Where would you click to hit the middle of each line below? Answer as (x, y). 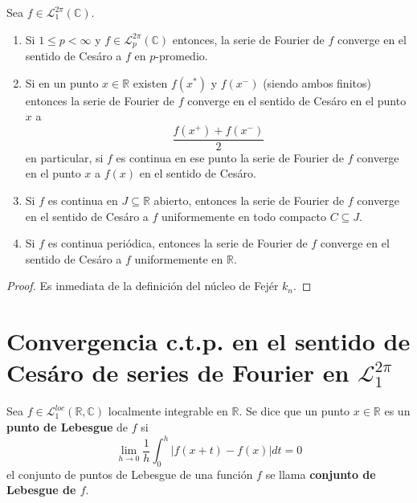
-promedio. (182, 56)
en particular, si (64, 157)
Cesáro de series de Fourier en (178, 372)
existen (150, 82)
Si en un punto (62, 82)
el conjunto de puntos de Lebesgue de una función (130, 474)
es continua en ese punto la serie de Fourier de (230, 157)
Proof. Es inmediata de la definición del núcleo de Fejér (143, 286)
